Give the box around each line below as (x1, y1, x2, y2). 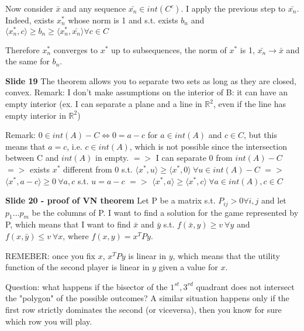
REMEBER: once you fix (5, 249, 96, 261)
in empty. (95, 151, 129, 164)
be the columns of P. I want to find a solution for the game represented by (32, 206, 299, 218)
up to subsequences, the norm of (111, 43, 227, 56)
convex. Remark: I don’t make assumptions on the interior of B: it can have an (5, 86, 288, 98)
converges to (53, 43, 98, 56)
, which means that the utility (172, 249, 280, 261)
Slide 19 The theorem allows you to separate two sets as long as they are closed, (5, 74, 297, 87)
